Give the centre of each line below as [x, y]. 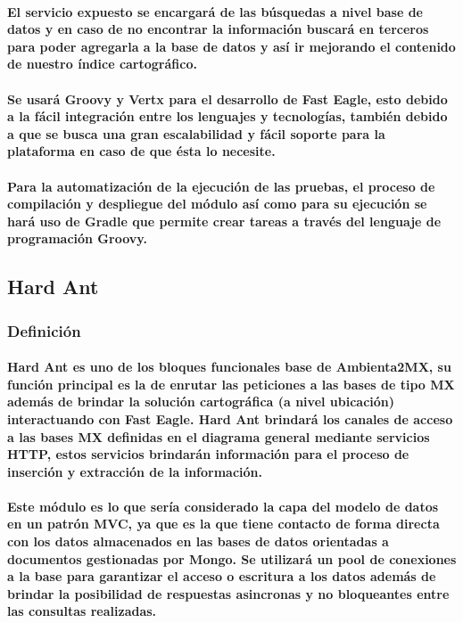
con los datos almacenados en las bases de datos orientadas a [198, 541]
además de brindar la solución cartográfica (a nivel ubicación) [201, 402]
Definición [44, 330]
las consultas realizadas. [82, 611]
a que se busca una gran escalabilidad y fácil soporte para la [196, 133]
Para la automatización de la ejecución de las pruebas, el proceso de [221, 186]
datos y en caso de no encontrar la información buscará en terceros [218, 29]
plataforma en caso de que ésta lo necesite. [141, 151]
